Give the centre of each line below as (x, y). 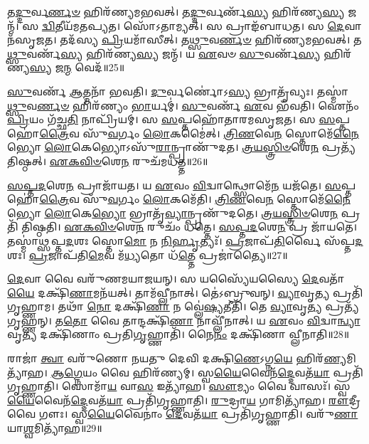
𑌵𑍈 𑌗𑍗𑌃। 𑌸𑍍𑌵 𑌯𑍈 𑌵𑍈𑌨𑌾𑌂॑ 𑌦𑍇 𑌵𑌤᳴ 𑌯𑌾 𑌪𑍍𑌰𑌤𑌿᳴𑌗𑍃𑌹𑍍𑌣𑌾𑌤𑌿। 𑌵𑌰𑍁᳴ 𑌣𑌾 (183, 414)
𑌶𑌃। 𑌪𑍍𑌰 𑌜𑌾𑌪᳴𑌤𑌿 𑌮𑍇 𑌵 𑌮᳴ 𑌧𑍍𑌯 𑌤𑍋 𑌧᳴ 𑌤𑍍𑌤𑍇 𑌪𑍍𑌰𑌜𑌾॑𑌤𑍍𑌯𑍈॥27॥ (148, 254)
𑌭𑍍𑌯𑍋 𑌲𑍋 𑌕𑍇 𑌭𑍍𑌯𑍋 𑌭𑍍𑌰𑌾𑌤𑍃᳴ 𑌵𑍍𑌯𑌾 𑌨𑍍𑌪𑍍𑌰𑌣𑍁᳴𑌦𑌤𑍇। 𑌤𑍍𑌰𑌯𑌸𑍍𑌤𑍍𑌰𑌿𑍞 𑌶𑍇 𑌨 (173, 212)
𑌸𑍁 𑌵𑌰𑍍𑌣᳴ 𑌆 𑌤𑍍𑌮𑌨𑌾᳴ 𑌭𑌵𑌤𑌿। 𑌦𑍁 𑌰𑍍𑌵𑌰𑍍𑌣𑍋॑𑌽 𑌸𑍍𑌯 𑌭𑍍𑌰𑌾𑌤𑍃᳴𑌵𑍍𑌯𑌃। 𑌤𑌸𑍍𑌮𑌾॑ (178, 91)
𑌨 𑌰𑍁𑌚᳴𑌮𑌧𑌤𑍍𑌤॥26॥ (165, 160)
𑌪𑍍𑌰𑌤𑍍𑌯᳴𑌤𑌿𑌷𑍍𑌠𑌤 (338, 147)
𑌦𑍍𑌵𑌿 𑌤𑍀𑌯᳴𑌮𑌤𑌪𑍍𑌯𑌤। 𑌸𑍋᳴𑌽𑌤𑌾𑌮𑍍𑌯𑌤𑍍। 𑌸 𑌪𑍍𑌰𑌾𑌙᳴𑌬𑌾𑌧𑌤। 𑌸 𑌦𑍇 (193, 25)
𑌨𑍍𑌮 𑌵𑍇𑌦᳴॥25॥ (94, 67)
